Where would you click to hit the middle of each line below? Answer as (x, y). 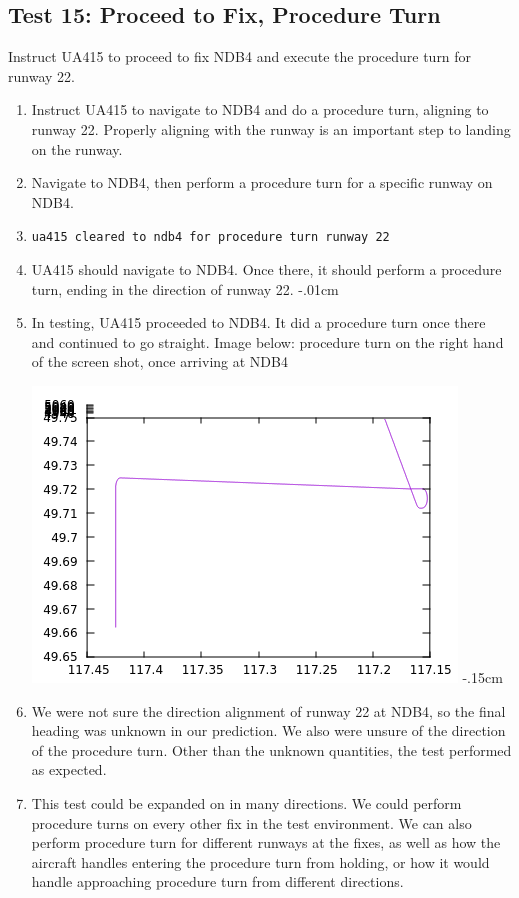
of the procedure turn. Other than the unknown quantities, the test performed (271, 749)
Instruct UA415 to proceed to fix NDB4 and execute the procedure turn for (240, 56)
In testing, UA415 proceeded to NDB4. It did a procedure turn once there (258, 322)
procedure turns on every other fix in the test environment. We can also (251, 822)
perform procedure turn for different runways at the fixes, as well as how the (266, 842)
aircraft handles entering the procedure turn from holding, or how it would (260, 861)
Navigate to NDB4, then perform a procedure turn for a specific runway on (262, 182)
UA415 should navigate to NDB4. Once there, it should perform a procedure (266, 269)
